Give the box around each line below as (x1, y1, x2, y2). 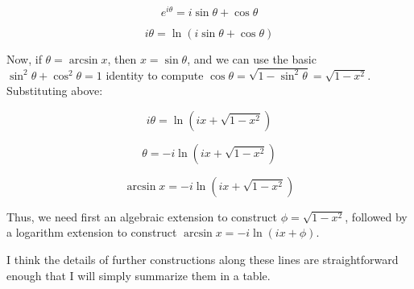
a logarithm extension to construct (6, 224, 177, 241)
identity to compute (106, 66, 204, 83)
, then (107, 51, 137, 68)
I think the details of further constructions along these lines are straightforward (6, 251, 399, 268)
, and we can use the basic (187, 51, 317, 68)
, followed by (345, 208, 408, 225)
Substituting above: (6, 82, 103, 99)
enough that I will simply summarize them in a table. (6, 266, 271, 283)
